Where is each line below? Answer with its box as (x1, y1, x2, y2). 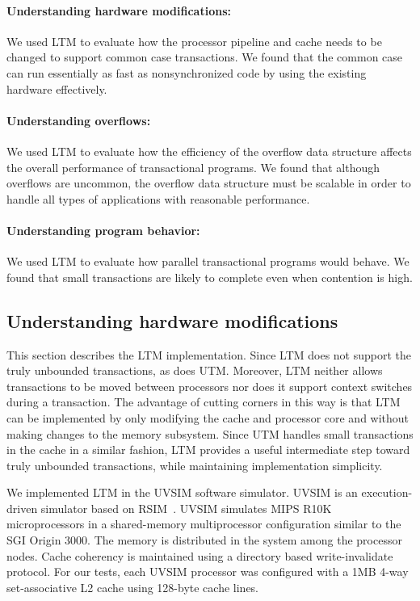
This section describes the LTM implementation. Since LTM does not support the (6, 346, 412, 363)
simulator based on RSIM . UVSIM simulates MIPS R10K (40, 499, 332, 516)
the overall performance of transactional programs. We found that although (6, 158, 380, 175)
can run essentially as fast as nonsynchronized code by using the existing (6, 64, 367, 81)
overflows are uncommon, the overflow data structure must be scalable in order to (6, 174, 411, 191)
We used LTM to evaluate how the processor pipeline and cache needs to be (6, 32, 382, 49)
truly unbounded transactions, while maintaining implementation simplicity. (6, 456, 383, 473)
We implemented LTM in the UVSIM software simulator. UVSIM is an (6, 484, 358, 501)
